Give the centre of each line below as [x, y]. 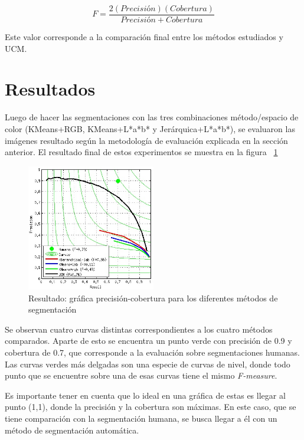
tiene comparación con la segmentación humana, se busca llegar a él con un [141, 418]
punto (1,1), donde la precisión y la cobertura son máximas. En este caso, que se [151, 407]
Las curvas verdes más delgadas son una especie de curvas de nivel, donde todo [148, 364]
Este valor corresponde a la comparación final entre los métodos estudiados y [144, 37]
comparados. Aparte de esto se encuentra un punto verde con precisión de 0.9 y [148, 341]
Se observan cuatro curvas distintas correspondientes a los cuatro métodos [139, 329]
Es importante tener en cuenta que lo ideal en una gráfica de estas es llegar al [145, 395]
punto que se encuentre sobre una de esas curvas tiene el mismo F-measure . [141, 375]
